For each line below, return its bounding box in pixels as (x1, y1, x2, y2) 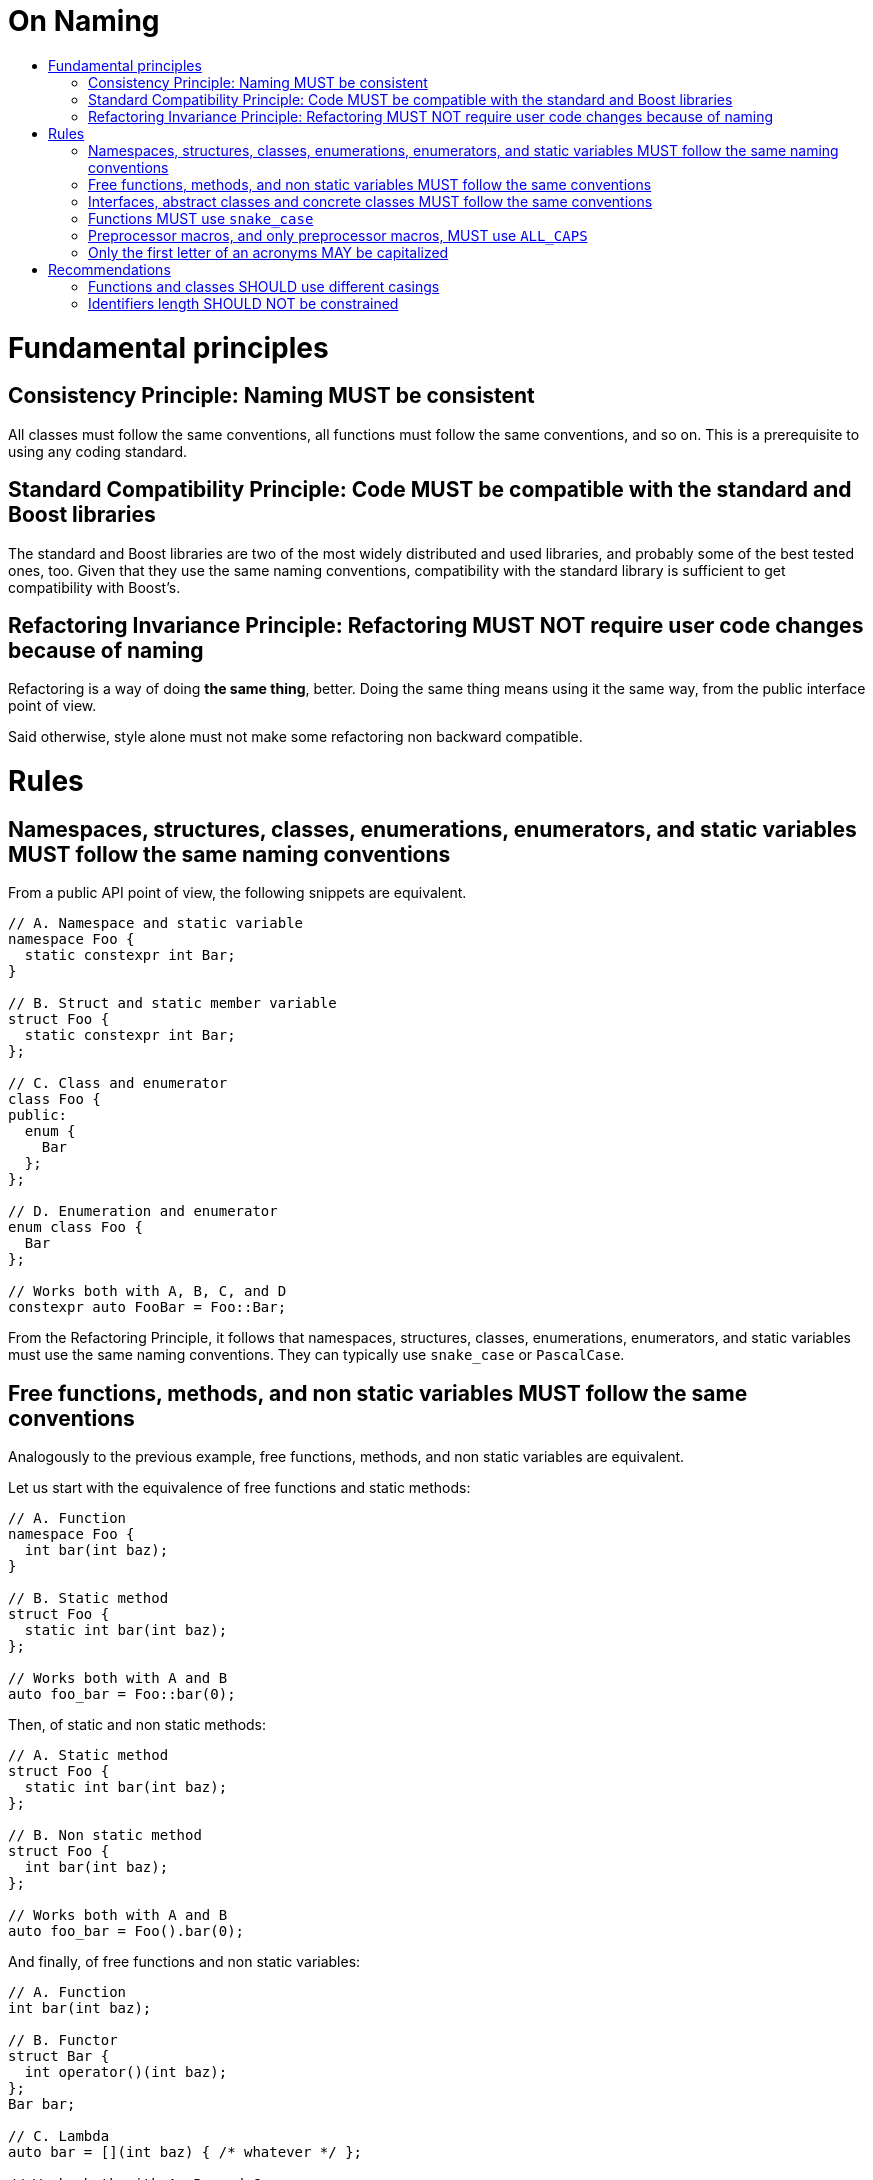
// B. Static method (8, 1590, 169, 1607)
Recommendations (48, 260, 171, 278)
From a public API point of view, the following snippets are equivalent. (8, 884, 467, 902)
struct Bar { (8, 2048, 110, 2065)
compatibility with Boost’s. (8, 578, 181, 596)
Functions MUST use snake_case (88, 209, 314, 227)
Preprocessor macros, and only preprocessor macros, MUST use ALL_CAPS (88, 226, 588, 244)
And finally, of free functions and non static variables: (8, 1953, 361, 1971)
